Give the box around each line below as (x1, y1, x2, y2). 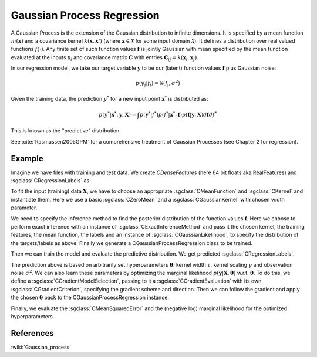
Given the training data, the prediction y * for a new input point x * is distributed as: (11, 94, 208, 102)
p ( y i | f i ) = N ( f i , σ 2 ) (135, 79, 180, 88)
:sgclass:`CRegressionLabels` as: (11, 177, 91, 184)
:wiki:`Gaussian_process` (11, 344, 72, 351)
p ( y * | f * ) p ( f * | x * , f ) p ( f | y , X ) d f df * (139, 110, 217, 118)
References (11, 328, 54, 338)
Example (11, 153, 43, 164)
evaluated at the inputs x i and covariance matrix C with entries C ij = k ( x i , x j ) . (11, 53, 199, 62)
